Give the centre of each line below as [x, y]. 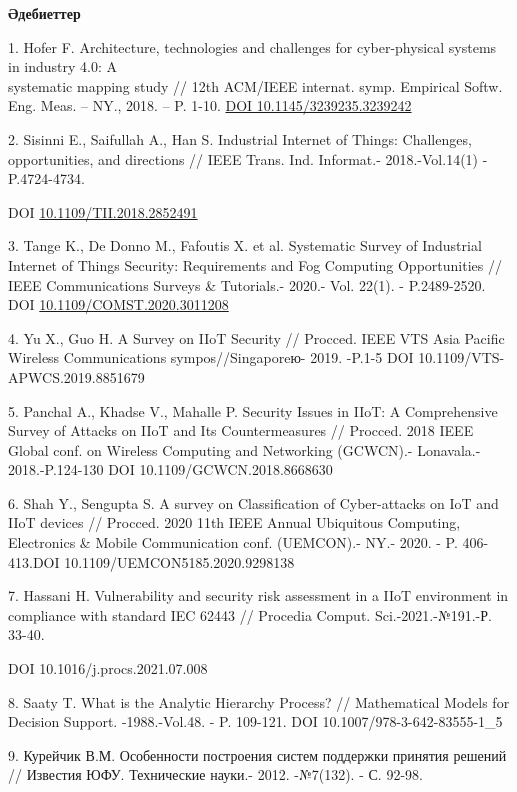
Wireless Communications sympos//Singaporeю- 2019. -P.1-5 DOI [211, 357]
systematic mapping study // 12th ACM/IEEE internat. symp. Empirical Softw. [255, 85]
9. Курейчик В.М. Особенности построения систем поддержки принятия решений [257, 754]
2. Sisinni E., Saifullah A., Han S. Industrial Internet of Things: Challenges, [240, 138]
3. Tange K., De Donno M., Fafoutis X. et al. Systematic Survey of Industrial [245, 245]
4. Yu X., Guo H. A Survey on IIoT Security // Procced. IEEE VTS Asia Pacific [256, 337]
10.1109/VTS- [461, 357]
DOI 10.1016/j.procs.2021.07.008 [108, 668]
